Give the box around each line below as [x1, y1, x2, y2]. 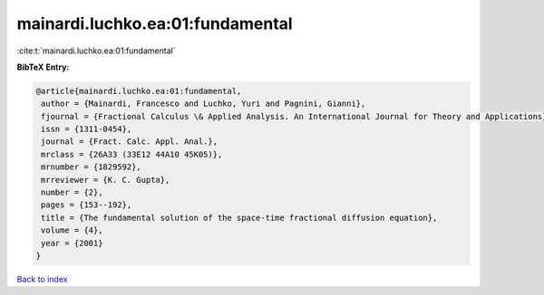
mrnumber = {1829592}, [41, 162, 142, 172]
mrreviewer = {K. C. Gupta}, [41, 175, 170, 185]
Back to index [16, 273, 68, 284]
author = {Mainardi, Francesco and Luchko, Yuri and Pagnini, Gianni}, [41, 99, 366, 109]
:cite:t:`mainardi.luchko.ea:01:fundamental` [16, 45, 176, 56]
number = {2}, [41, 187, 103, 198]
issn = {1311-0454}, [41, 124, 132, 135]
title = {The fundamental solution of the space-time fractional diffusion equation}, [41, 213, 438, 223]
